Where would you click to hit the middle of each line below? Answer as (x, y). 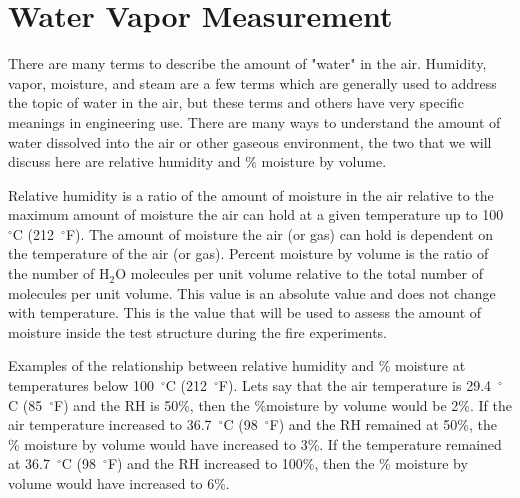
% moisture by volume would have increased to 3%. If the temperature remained (255, 443)
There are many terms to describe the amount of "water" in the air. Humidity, (247, 63)
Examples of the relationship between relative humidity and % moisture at (237, 365)
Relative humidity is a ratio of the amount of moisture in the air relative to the (251, 194)
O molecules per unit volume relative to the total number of (299, 273)
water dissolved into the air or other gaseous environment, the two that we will (250, 141)
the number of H (59, 273)
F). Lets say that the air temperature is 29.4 (355, 385)
